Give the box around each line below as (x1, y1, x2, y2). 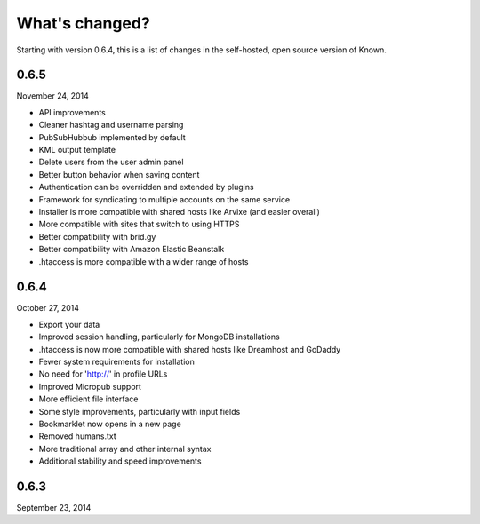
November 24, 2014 (16, 91, 89, 101)
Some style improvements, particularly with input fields (38, 406, 241, 417)
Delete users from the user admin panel (38, 156, 184, 168)
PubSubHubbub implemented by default (38, 131, 186, 142)
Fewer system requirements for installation (38, 356, 195, 367)
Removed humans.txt (38, 431, 117, 441)
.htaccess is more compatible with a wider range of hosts (38, 256, 249, 266)
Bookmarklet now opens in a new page (38, 418, 181, 429)
